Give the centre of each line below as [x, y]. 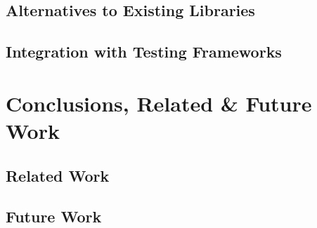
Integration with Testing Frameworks [144, 52]
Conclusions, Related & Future [159, 103]
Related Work [58, 175]
